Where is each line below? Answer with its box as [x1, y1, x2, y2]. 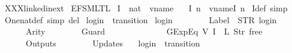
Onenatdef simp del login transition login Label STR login [4, 13, 277, 26]
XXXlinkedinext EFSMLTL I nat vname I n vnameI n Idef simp [4, 2, 288, 14]
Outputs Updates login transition [25, 36, 200, 49]
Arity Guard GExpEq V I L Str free [25, 25, 263, 38]
